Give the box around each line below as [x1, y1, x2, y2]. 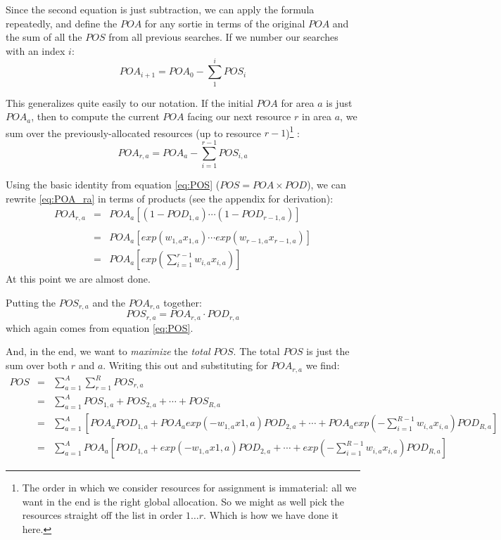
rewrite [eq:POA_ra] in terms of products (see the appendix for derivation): [6, 191, 334, 205]
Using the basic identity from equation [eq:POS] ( [6, 177, 220, 192]
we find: [305, 358, 340, 373]
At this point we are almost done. [6, 271, 151, 286]
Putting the [6, 295, 56, 309]
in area [301, 109, 332, 124]
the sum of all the [6, 30, 82, 44]
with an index [6, 43, 65, 58]
